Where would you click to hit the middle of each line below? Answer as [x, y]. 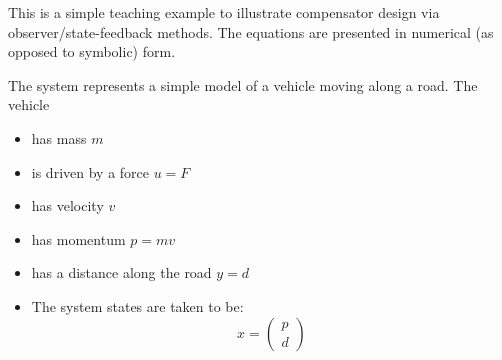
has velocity [67, 205]
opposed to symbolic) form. [92, 51]
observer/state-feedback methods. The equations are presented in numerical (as [251, 31]
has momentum [78, 238]
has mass [59, 137]
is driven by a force [90, 171]
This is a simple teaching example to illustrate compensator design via [224, 12]
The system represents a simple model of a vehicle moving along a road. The [243, 84]
